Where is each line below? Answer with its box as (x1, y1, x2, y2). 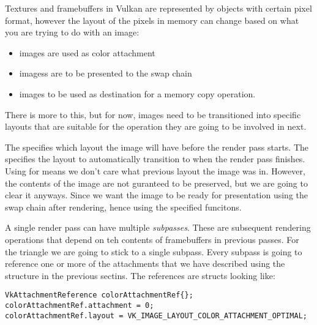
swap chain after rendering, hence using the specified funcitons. (5, 200, 242, 213)
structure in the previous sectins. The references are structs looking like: (5, 269, 275, 282)
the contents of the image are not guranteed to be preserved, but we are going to (5, 176, 308, 189)
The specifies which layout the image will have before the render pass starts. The (5, 140, 309, 153)
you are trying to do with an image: (5, 26, 140, 39)
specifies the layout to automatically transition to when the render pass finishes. (5, 152, 305, 165)
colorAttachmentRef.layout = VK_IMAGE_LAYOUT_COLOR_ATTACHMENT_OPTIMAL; (5, 311, 307, 320)
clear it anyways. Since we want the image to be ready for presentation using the (5, 189, 308, 201)
